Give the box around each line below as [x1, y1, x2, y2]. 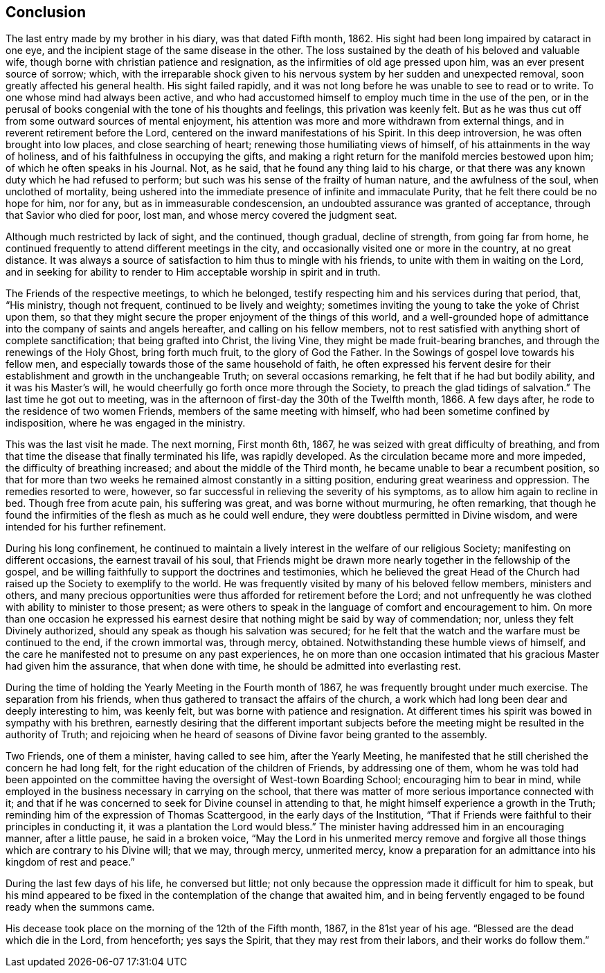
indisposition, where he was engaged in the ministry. [6, 417, 246, 429]
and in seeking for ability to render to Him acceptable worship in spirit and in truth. [6, 266, 381, 278]
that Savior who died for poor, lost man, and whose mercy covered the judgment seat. [6, 209, 397, 222]
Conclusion [6, 3, 87, 21]
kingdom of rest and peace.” [6, 856, 135, 868]
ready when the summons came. [6, 901, 155, 913]
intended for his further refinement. [6, 521, 166, 533]
